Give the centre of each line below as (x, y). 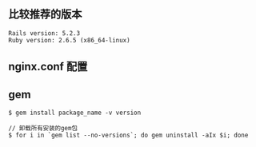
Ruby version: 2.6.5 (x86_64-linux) (69, 40)
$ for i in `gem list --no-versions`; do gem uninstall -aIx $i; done (128, 135)
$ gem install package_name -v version (75, 113)
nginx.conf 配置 (48, 67)
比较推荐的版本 (45, 14)
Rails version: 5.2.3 (44, 33)
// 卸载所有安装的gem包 (43, 129)
